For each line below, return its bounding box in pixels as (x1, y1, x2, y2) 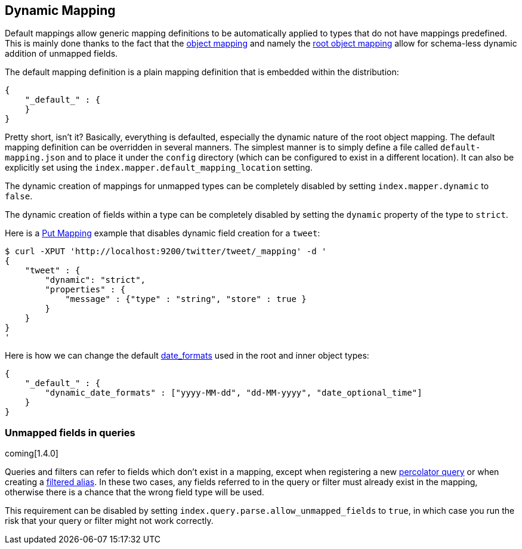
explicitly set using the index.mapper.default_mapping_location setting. (5, 162, 313, 173)
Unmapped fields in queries (5, 426, 135, 439)
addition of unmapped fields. (5, 48, 118, 59)
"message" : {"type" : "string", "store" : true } (65, 294, 307, 304)
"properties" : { (45, 285, 126, 295)
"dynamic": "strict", (45, 275, 146, 285)
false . (5, 191, 33, 202)
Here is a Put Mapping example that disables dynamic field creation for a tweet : (5, 228, 320, 239)
